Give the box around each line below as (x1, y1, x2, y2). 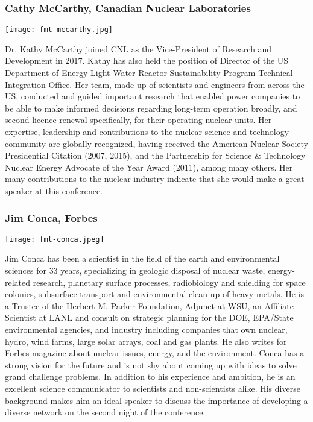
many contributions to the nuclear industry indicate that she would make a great (5, 172, 305, 185)
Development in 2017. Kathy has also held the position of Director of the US (5, 54, 289, 67)
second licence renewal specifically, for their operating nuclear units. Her (5, 113, 272, 126)
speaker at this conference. (5, 184, 103, 197)
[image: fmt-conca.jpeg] (5, 235, 104, 244)
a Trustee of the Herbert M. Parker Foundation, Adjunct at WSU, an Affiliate (5, 299, 294, 312)
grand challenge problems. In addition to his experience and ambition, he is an (5, 370, 296, 383)
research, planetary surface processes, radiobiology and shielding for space (33, 276, 306, 288)
